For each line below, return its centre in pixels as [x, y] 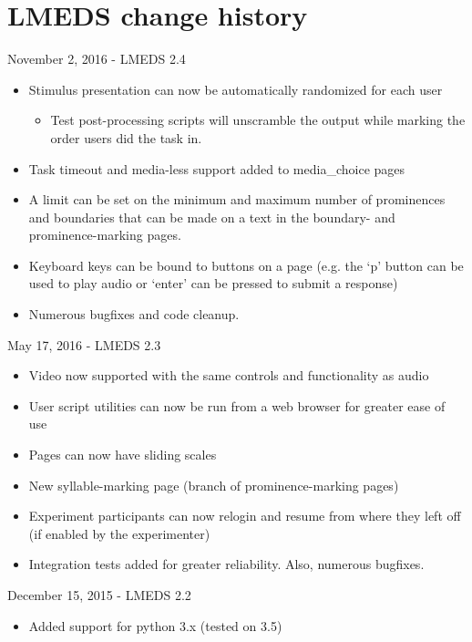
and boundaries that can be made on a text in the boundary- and [212, 217]
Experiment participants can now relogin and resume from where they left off [245, 516]
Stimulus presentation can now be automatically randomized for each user [236, 89]
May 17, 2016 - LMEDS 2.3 [84, 344]
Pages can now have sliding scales [123, 455]
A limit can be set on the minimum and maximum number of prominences [237, 199]
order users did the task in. [126, 137]
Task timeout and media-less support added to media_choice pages [217, 168]
